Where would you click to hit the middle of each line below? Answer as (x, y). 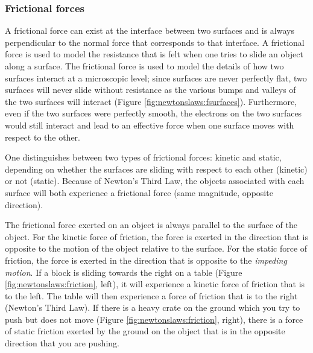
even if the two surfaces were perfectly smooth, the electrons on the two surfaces (153, 113)
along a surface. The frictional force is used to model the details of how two (144, 66)
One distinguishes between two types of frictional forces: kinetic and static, (143, 157)
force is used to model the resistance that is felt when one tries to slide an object (154, 54)
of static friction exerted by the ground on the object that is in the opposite (145, 331)
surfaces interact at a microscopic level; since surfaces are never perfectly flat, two (156, 78)
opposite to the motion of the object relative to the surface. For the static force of (156, 248)
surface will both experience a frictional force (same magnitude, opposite (139, 192)
